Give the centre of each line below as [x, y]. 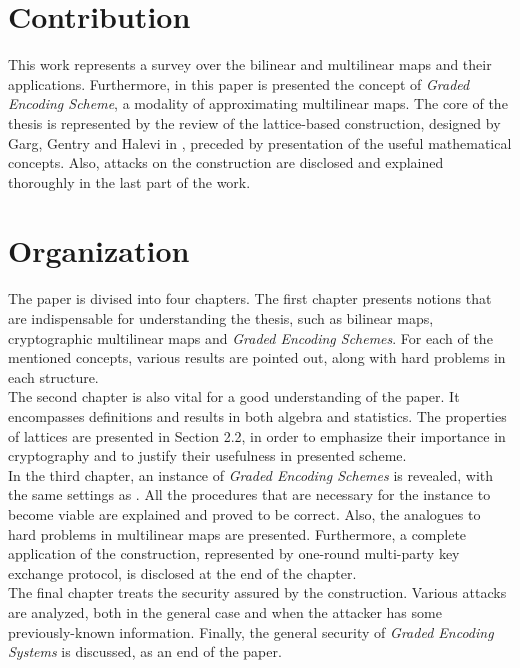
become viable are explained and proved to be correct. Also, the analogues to [244, 513]
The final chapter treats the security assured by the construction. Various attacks [257, 592]
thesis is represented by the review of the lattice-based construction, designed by [254, 122]
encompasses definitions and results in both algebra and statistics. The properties [257, 415]
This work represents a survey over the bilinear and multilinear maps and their [250, 64]
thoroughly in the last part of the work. [129, 181]
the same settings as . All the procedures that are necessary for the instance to [249, 494]
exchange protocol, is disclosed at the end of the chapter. [182, 572]
